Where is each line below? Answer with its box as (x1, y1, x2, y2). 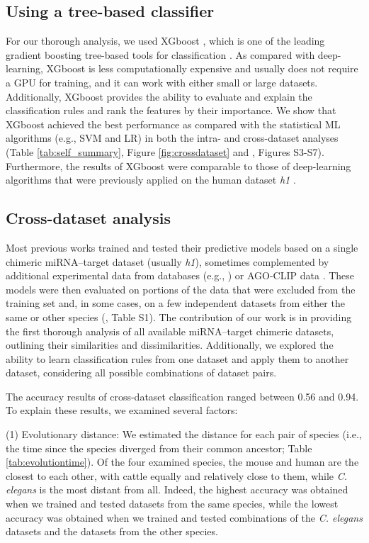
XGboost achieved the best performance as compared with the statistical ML (6, 116, 341, 131)
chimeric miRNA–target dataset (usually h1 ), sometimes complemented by (6, 254, 329, 269)
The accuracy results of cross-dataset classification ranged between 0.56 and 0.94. (6, 388, 359, 403)
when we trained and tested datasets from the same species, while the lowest (6, 496, 339, 511)
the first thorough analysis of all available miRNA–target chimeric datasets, (6, 323, 334, 338)
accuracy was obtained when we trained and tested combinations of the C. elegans (6, 510, 363, 525)
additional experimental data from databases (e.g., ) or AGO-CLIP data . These (6, 268, 355, 283)
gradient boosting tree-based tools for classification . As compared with (6, 47, 315, 62)
